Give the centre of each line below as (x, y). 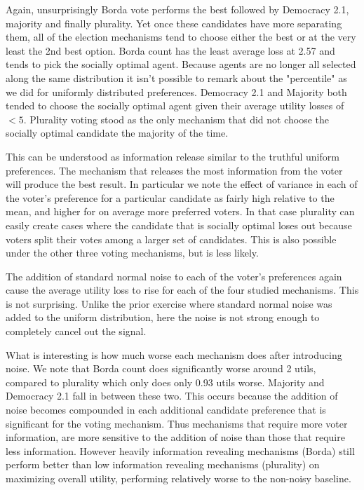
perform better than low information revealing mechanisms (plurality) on (163, 464)
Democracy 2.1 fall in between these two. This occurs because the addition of (172, 396)
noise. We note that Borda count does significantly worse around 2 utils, (161, 368)
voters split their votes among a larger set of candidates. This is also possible (171, 239)
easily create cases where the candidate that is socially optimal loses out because (179, 225)
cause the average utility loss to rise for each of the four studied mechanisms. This (182, 290)
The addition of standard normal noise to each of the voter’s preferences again (174, 276)
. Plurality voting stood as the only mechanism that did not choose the (176, 119)
